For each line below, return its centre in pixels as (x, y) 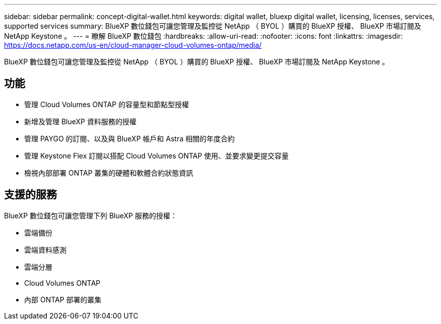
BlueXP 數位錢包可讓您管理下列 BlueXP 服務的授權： (91, 215)
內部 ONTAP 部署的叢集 (63, 299)
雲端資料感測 (45, 250)
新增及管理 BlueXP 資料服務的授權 (80, 121)
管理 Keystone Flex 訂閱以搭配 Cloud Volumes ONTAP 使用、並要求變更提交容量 (157, 155)
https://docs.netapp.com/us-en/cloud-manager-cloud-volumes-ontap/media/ (133, 45)
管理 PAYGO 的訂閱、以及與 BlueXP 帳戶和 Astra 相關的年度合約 (130, 138)
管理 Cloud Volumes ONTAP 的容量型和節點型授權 (107, 104)
